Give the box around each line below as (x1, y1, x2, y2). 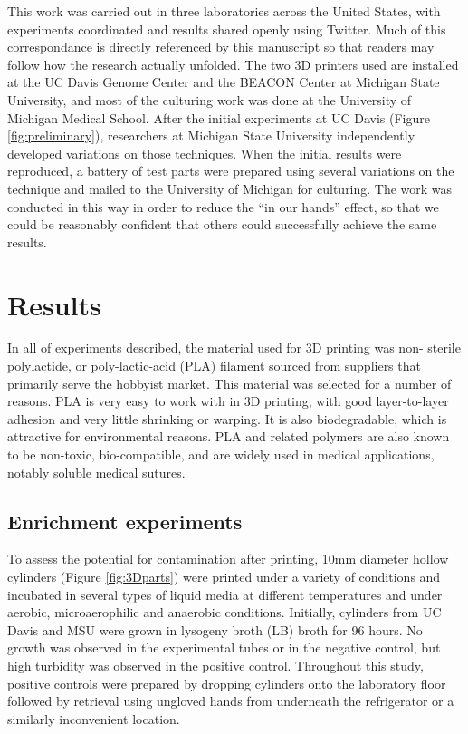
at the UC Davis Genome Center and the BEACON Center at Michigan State (7, 72, 440, 92)
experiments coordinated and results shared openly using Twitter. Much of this (7, 19, 446, 38)
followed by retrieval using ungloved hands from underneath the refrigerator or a (7, 691, 454, 710)
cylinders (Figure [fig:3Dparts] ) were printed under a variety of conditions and (7, 566, 441, 585)
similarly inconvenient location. (7, 709, 180, 728)
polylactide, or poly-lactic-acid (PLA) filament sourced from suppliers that (7, 356, 421, 375)
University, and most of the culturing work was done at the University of (7, 90, 412, 109)
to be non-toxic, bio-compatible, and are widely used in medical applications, (7, 445, 435, 463)
